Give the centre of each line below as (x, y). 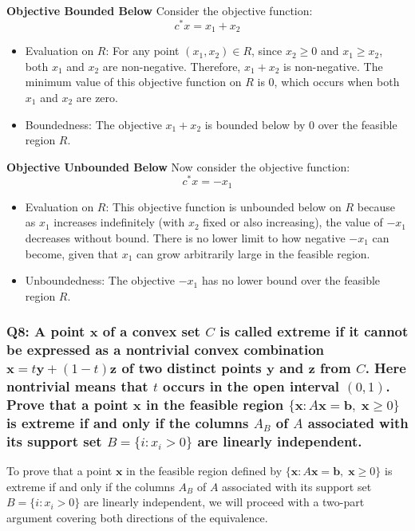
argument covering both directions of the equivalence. (137, 517)
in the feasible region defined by (204, 471)
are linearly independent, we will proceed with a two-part (224, 502)
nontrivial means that (77, 386)
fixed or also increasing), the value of (293, 222)
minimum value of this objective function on (133, 82)
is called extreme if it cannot (314, 331)
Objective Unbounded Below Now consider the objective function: (178, 166)
